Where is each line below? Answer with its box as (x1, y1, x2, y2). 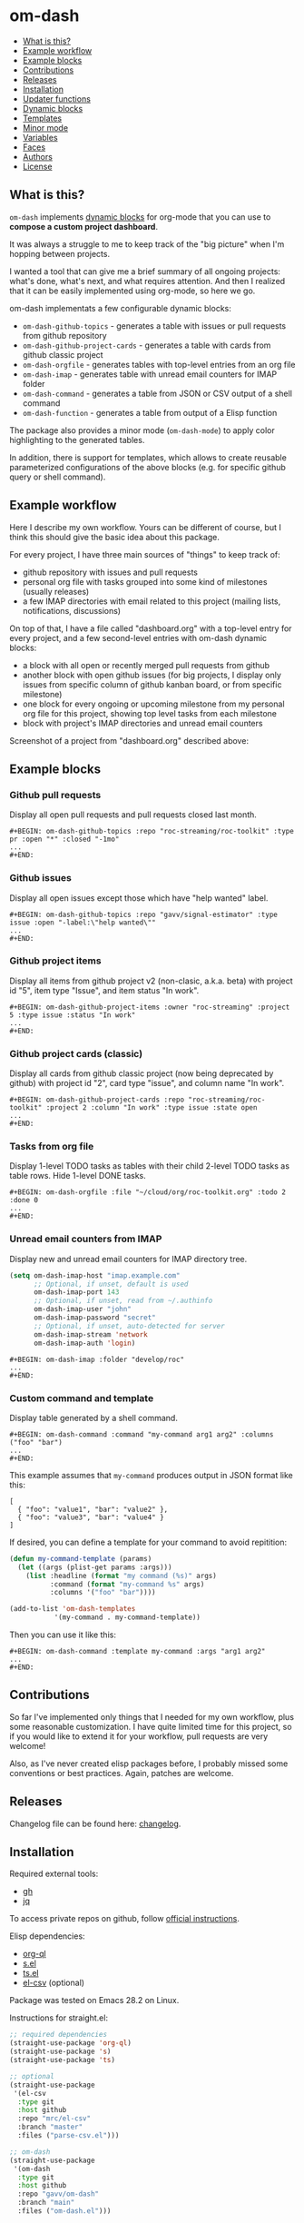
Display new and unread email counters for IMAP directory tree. (9, 1253, 248, 1264)
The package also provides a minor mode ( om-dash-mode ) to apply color (9, 424, 275, 436)
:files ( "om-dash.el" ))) (17, 2207, 112, 2216)
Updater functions (22, 93, 91, 104)
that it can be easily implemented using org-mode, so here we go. (9, 285, 256, 296)
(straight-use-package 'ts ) (9, 2056, 116, 2065)
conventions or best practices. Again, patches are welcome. (9, 1767, 234, 1778)
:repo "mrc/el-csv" (17, 2114, 92, 2123)
